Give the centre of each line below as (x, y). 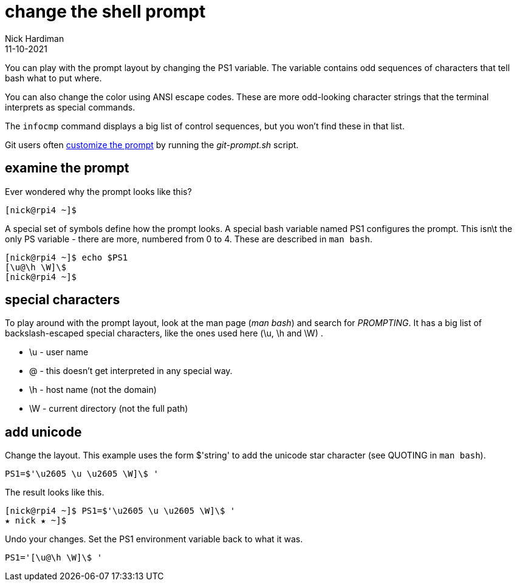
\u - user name (59, 352)
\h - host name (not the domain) (93, 390)
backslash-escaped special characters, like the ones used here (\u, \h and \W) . (164, 333)
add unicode (43, 432)
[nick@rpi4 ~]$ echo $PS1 (67, 257)
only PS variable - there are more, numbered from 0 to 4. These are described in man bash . (189, 239)
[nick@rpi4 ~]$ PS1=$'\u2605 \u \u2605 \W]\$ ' (120, 511)
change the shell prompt (105, 12)
